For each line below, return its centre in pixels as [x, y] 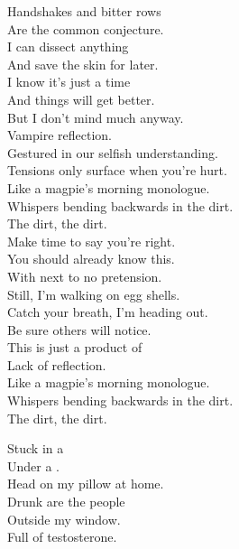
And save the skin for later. [83, 64]
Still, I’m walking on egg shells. [94, 294]
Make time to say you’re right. [92, 241]
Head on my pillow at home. [86, 484]
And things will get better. [81, 99]
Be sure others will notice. [79, 329]
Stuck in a [36, 448]
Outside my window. [64, 519]
